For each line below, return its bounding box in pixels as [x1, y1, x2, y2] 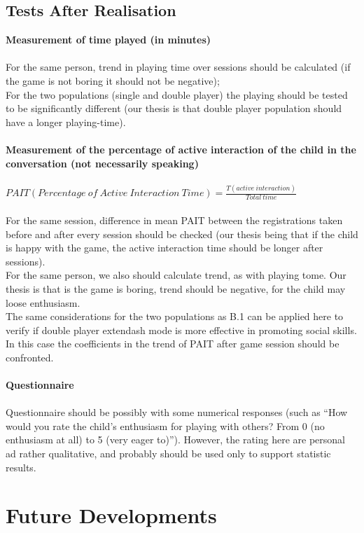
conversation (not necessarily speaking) [6, 155, 199, 170]
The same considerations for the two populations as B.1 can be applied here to [6, 309, 344, 324]
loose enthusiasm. [6, 295, 80, 310]
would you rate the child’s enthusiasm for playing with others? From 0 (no [6, 418, 325, 433]
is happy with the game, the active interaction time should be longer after [6, 240, 323, 255]
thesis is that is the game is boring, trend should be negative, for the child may [6, 281, 346, 296]
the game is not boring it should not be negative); [6, 73, 220, 88]
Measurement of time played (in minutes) [6, 32, 211, 47]
